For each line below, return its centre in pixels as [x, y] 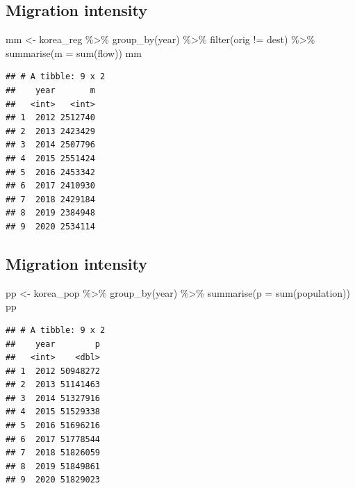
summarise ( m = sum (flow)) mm [74, 52]
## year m [50, 90]
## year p [53, 344]
